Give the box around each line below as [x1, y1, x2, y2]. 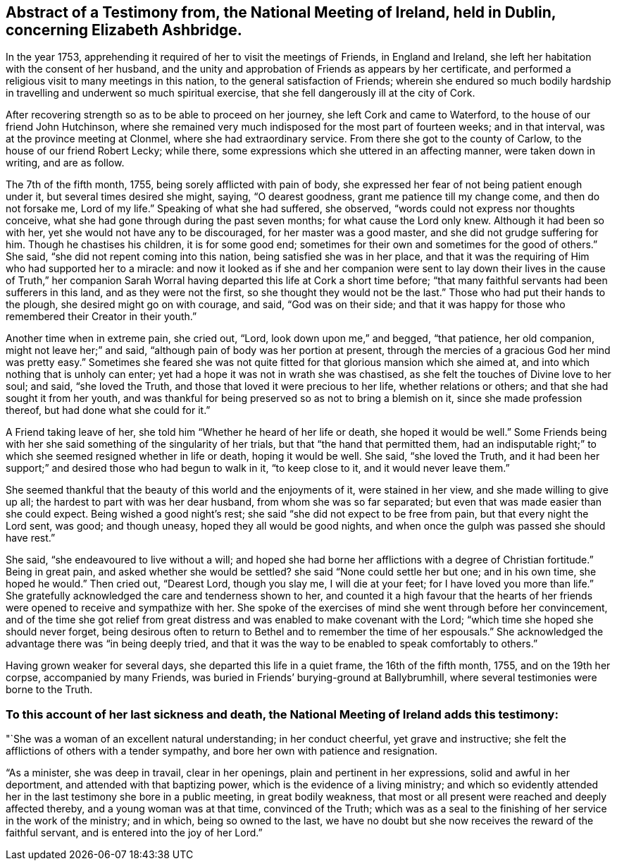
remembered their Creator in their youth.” [6, 310, 197, 323]
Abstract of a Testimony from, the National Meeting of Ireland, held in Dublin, [6, 4, 556, 21]
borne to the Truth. [6, 683, 93, 696]
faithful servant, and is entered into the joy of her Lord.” [6, 827, 263, 839]
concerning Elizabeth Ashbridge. [6, 21, 242, 39]
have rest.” [6, 532, 56, 544]
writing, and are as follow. [6, 157, 125, 169]
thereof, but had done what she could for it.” [6, 404, 211, 417]
